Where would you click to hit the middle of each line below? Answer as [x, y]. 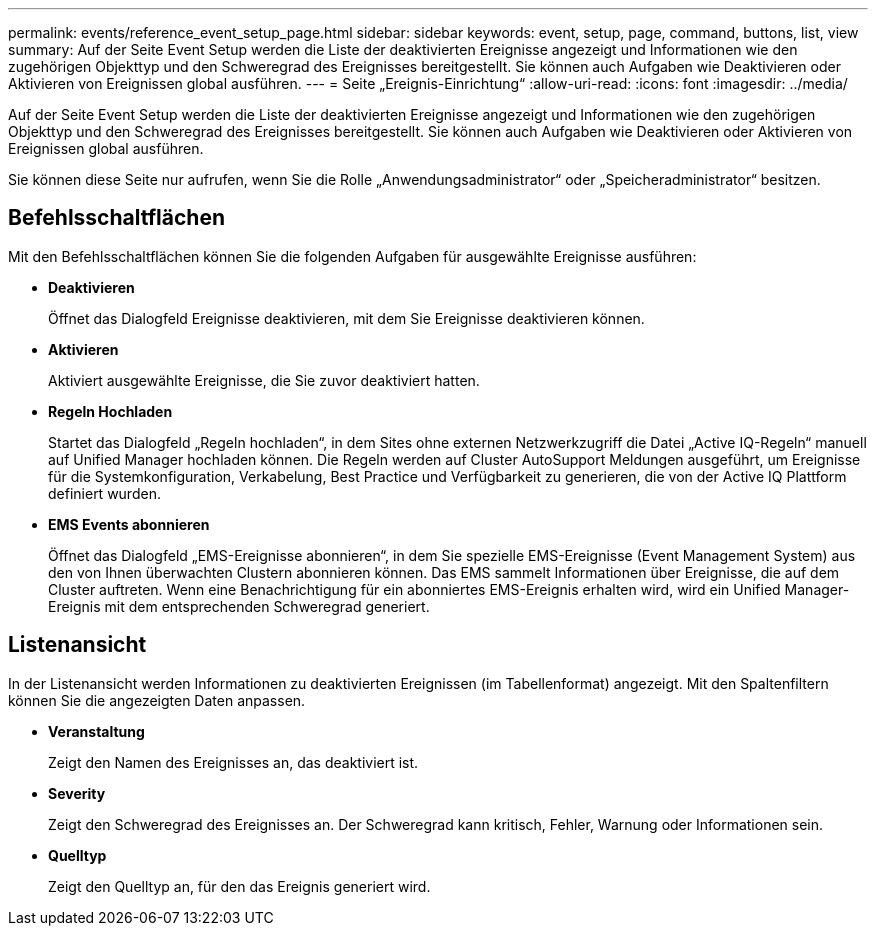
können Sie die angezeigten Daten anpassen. [157, 700]
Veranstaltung [96, 731]
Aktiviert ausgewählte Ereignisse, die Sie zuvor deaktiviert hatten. [264, 380]
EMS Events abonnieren [129, 524]
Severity [77, 793]
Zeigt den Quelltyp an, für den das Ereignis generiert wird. [239, 886]
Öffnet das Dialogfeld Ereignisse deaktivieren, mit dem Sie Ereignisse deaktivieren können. [346, 318]
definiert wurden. [104, 493]
